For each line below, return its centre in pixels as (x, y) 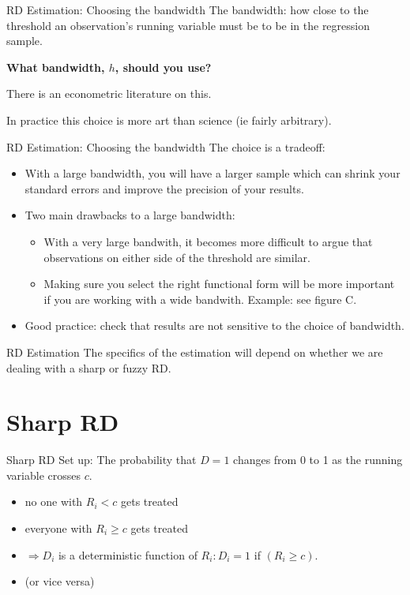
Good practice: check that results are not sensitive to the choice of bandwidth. (214, 326)
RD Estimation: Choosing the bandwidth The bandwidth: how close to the (188, 9)
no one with (54, 501)
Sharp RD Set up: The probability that (102, 460)
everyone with (58, 528)
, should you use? (163, 67)
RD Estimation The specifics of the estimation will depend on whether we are (195, 352)
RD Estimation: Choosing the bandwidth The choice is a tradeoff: (166, 146)
